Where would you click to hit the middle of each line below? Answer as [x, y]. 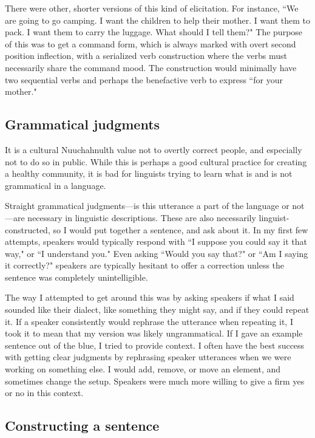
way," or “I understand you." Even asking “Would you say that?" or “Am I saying [157, 253]
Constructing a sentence [82, 426]
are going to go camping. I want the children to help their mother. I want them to [157, 20]
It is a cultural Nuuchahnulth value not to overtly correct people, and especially [154, 149]
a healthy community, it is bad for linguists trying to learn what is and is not [149, 173]
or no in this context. [44, 393]
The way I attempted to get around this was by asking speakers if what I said [150, 297]
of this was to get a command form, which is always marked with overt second [151, 43]
